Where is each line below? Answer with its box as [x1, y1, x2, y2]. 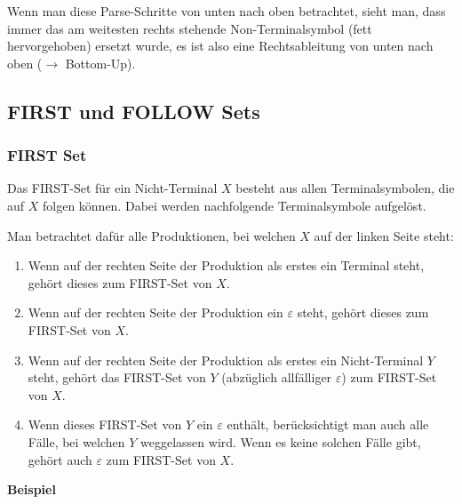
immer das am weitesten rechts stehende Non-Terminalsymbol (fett [7, 19, 372, 37]
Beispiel [7, 480, 56, 499]
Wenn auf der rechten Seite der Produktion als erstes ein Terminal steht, [28, 256, 425, 275]
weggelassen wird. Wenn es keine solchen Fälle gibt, [140, 432, 421, 451]
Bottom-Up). [65, 53, 136, 72]
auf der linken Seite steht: [314, 226, 454, 244]
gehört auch [28, 450, 92, 468]
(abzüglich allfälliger [221, 368, 332, 387]
